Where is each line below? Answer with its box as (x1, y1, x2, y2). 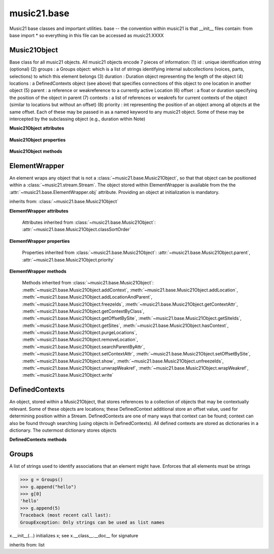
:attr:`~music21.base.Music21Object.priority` (22, 256, 115, 263)
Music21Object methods (9, 148, 62, 154)
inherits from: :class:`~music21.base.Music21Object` (9, 199, 119, 205)
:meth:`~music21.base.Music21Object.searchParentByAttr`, (22, 343, 145, 350)
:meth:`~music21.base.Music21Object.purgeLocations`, (22, 330, 137, 336)
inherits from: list (9, 541, 45, 548)
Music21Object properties (9, 137, 66, 143)
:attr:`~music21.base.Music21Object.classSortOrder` (22, 226, 131, 233)
